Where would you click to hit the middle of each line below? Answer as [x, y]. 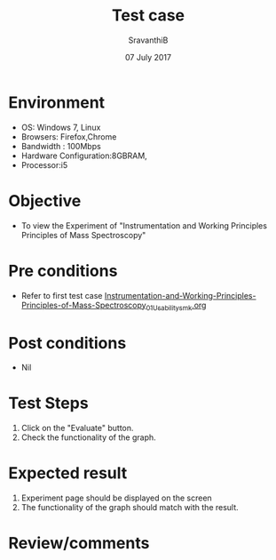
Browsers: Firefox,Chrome [69, 136]
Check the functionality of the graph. [88, 437]
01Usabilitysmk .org [176, 306]
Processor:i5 [44, 164]
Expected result [68, 473]
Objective [45, 200]
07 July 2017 [148, 57]
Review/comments [79, 544]
